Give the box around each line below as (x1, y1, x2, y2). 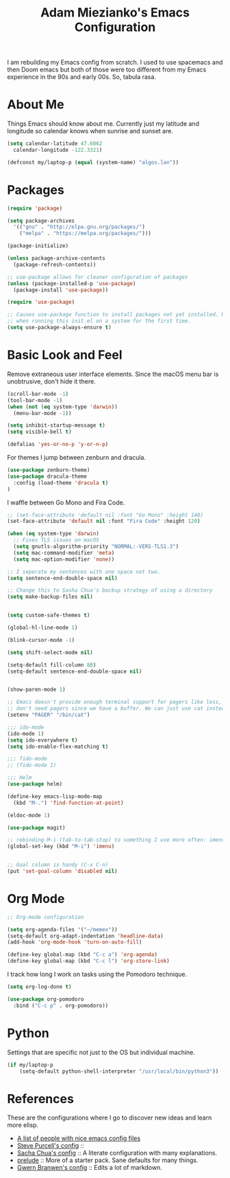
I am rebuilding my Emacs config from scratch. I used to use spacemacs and (7, 58, 223, 67)
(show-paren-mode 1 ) (7, 686, 66, 693)
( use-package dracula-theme (7, 473, 88, 480)
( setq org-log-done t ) (7, 983, 72, 990)
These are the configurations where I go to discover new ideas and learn (7, 1113, 212, 1122)
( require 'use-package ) (7, 299, 75, 306)
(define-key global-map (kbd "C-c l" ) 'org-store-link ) (7, 957, 170, 965)
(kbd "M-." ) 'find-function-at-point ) (13, 799, 125, 806)
